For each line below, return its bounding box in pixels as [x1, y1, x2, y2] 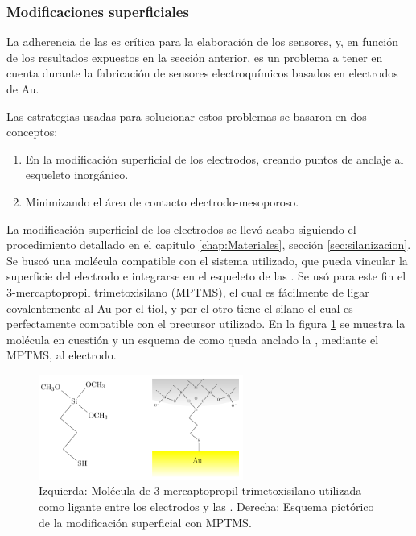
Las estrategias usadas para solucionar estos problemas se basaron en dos [6, 107, 367, 124]
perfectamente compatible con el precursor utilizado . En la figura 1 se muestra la [6, 315, 406, 332]
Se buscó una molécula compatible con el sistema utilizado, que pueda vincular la [6, 251, 408, 268]
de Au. [6, 81, 39, 97]
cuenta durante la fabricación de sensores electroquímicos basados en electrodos [6, 64, 398, 81]
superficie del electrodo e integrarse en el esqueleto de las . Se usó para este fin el [6, 268, 406, 285]
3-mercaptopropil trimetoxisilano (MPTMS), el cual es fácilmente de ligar [6, 283, 369, 300]
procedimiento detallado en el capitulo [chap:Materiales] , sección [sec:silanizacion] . [6, 236, 411, 253]
